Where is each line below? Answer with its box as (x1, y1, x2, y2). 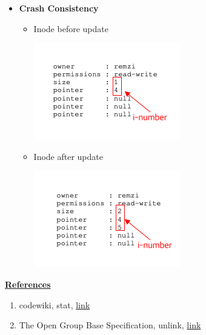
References (5, 277, 51, 290)
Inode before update (33, 22, 108, 35)
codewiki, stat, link (19, 298, 90, 311)
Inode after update (33, 150, 103, 162)
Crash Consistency (19, 2, 99, 14)
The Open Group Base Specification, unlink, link (19, 319, 201, 331)
